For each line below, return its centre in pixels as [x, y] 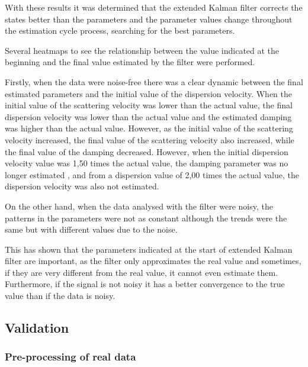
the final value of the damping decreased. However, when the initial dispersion [147, 151]
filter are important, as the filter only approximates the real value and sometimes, [153, 261]
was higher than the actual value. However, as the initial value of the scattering [149, 128]
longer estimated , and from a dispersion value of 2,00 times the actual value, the [152, 174]
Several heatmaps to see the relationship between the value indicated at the [142, 50]
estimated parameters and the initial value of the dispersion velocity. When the [148, 93]
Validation [37, 328]
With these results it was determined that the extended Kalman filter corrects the [154, 7]
